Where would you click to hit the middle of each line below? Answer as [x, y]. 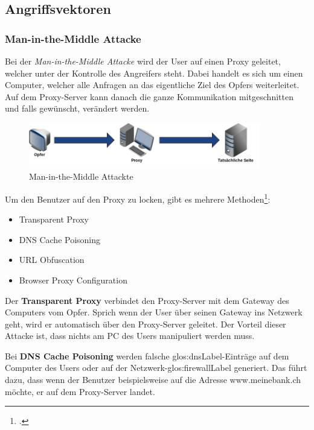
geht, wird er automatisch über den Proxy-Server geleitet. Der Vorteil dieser [146, 324]
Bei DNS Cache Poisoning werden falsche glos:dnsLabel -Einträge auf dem [147, 356]
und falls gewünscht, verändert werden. [77, 108]
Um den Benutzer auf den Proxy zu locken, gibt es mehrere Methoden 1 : [138, 198]
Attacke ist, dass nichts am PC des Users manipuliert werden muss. [130, 336]
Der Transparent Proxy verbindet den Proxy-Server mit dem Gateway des [147, 300]
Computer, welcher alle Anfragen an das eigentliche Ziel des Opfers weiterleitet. [152, 85]
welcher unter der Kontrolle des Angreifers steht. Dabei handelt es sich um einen [154, 73]
